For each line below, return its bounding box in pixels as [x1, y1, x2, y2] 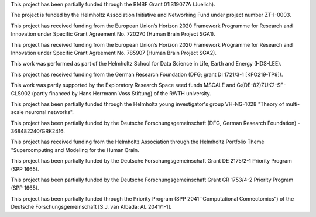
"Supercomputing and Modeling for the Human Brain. [11, 146, 140, 153]
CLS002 [11, 89, 31, 97]
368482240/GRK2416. [11, 128, 66, 135]
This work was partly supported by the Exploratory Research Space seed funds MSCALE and [11, 82, 236, 89]
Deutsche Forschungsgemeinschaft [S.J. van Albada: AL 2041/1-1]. [11, 204, 172, 211]
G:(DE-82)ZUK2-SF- [236, 82, 286, 89]
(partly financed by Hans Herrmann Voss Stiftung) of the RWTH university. [32, 89, 212, 97]
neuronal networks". [25, 109, 74, 116]
